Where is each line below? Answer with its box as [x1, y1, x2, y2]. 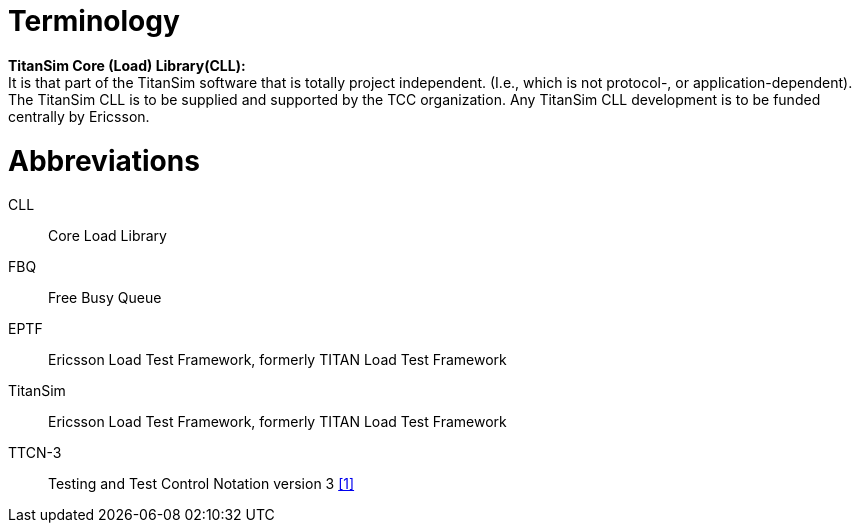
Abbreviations [8, 143, 200, 178]
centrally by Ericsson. [8, 107, 150, 125]
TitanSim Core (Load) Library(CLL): [8, 56, 246, 74]
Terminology [8, 4, 180, 38]
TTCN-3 [8, 444, 62, 462]
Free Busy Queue [48, 289, 162, 307]
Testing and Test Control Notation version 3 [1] [48, 475, 355, 493]
